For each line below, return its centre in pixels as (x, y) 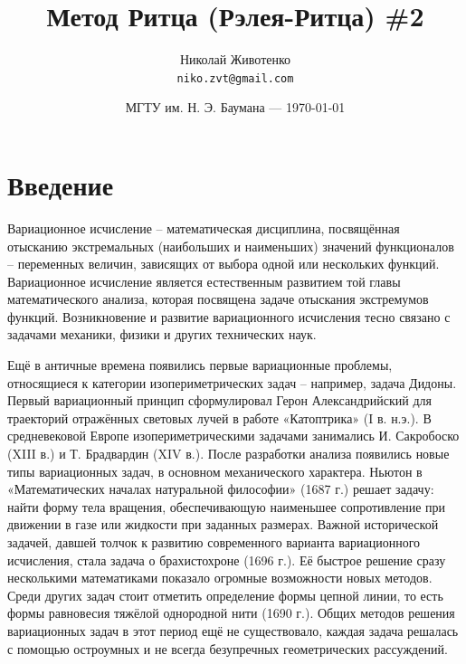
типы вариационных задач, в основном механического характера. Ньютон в (215, 471)
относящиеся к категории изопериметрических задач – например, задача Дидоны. (232, 382)
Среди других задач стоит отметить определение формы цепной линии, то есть (225, 595)
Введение (61, 184)
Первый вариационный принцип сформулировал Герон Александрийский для (219, 400)
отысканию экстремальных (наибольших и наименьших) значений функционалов (231, 246)
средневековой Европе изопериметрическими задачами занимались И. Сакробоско (233, 436)
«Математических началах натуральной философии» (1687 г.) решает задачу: (221, 489)
